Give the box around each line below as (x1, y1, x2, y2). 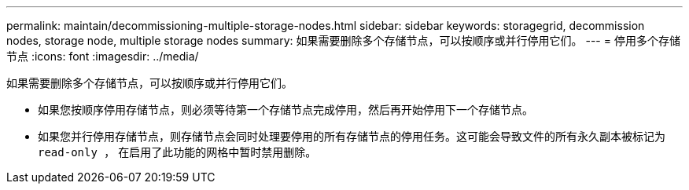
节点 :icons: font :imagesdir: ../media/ (6, 49, 199, 63)
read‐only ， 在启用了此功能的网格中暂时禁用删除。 (38, 145, 317, 159)
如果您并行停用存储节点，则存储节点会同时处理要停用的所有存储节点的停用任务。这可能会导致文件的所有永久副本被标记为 (38, 130, 665, 143)
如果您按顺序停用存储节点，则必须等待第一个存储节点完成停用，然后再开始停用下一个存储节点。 (38, 103, 533, 116)
